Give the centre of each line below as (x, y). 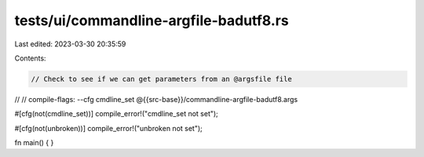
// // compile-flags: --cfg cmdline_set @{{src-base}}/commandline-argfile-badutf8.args (156, 99)
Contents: (30, 58)
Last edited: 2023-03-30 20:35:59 (70, 44)
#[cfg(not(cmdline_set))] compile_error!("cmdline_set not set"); (117, 114)
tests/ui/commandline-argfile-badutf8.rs (152, 20)
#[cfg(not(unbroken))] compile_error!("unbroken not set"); (109, 128)
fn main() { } (34, 143)
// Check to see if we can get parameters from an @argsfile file (161, 79)
